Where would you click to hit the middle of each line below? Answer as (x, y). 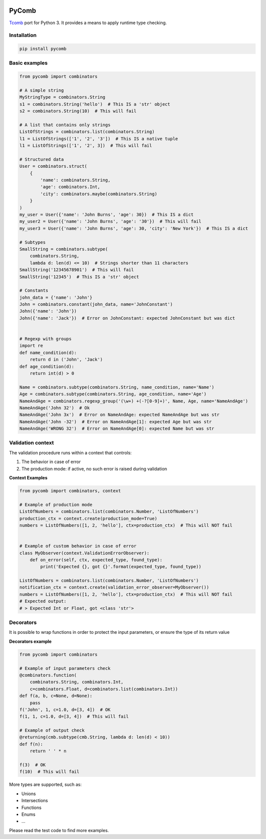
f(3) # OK (33, 765)
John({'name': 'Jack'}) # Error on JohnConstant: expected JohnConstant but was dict (127, 318)
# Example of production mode (56, 505)
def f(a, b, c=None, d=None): (56, 696)
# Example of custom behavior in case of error (78, 546)
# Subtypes (33, 242)
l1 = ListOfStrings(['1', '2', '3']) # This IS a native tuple (99, 139)
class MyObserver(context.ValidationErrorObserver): (84, 553)
